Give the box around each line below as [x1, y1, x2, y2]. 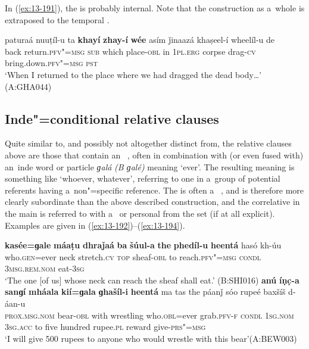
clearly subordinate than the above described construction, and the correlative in [5, 195, 300, 208]
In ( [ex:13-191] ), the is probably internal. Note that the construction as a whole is [5, 2, 305, 14]
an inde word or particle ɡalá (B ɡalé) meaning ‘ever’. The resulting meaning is [5, 160, 295, 173]
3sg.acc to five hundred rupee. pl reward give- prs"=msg [5, 320, 206, 333]
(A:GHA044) [5, 80, 52, 92]
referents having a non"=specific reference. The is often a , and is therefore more [5, 183, 304, 196]
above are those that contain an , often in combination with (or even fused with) [5, 148, 304, 161]
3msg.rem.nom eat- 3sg [5, 262, 85, 275]
